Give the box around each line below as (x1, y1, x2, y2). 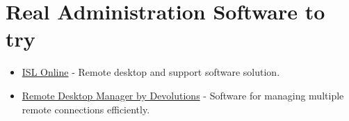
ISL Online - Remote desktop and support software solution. (22, 65, 280, 79)
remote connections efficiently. (22, 102, 150, 116)
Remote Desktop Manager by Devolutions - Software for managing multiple (22, 88, 344, 102)
